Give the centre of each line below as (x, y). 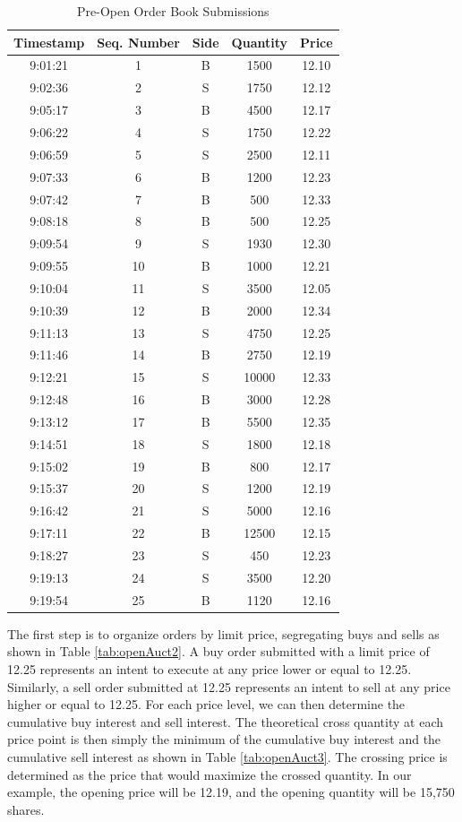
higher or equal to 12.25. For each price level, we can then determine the (206, 704)
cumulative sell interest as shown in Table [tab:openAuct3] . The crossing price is (227, 756)
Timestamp (49, 42)
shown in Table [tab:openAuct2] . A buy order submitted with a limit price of (218, 651)
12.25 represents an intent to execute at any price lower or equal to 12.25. (210, 668)
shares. (26, 809)
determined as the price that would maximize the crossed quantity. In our (210, 774)
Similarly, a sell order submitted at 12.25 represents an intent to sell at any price (229, 686)
